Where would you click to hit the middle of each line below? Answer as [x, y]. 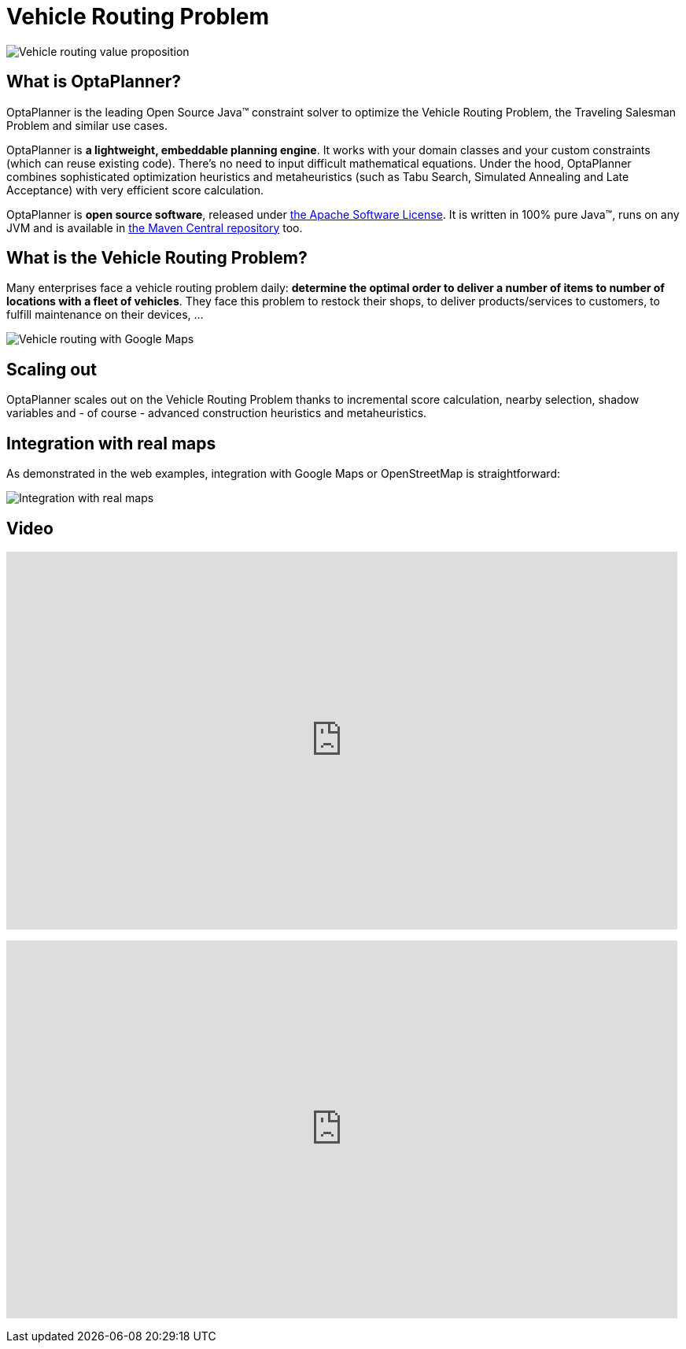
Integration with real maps [111, 443]
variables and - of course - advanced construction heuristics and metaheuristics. [217, 413]
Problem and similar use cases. [87, 125]
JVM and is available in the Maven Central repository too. [155, 227]
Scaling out [52, 369]
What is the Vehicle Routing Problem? [157, 258]
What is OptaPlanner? [94, 82]
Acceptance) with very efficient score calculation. [135, 190]
